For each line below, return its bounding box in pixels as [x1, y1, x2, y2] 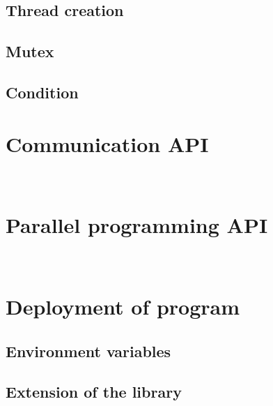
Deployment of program [6, 292, 240, 320]
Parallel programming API [6, 211, 268, 239]
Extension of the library [6, 381, 182, 403]
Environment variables [6, 340, 171, 361]
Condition [6, 81, 79, 103]
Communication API [6, 129, 209, 158]
